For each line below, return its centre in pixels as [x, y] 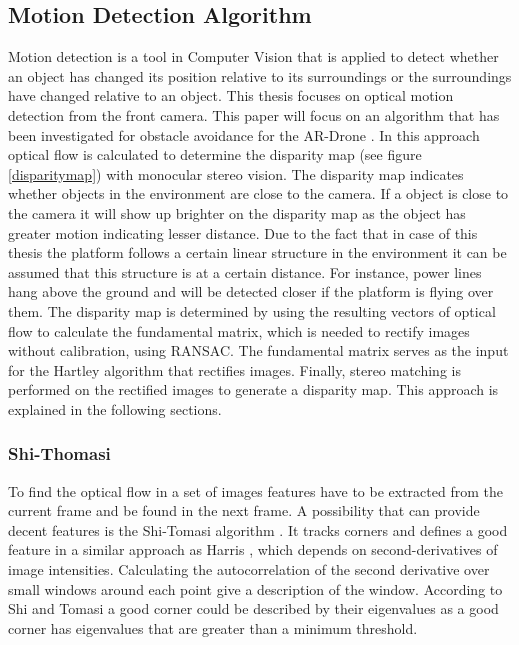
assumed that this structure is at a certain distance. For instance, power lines [245, 271]
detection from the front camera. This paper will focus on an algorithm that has [254, 114]
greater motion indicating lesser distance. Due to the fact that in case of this [243, 232]
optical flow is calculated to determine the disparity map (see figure [215, 154]
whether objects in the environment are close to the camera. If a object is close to [258, 193]
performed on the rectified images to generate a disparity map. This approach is [253, 389]
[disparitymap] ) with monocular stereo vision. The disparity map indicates [236, 173]
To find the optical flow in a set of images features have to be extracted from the [255, 490]
